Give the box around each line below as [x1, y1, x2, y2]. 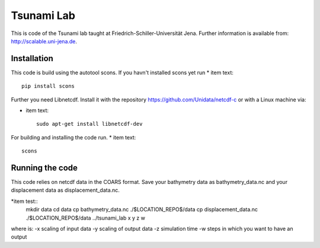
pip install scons [21, 83, 75, 90]
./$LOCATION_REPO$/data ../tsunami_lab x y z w [25, 214, 145, 221]
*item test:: [11, 198, 38, 205]
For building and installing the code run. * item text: [11, 133, 136, 141]
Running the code [11, 163, 78, 173]
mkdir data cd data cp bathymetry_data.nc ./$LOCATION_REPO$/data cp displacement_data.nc [25, 206, 258, 213]
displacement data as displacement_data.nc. [11, 187, 120, 194]
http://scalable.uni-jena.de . [11, 37, 77, 44]
